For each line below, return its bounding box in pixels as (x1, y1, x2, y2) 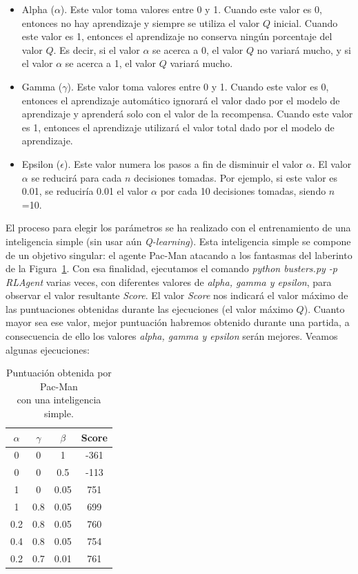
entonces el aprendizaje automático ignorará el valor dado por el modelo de (21, 93, 340, 107)
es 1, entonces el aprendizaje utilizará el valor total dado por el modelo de (21, 119, 335, 134)
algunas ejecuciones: (6, 342, 90, 356)
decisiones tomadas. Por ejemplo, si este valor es (134, 170, 338, 184)
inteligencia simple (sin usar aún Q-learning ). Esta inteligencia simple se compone (6, 233, 351, 248)
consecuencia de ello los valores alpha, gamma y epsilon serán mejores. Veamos (6, 329, 338, 343)
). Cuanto (304, 301, 345, 316)
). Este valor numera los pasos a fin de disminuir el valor (64, 156, 304, 171)
